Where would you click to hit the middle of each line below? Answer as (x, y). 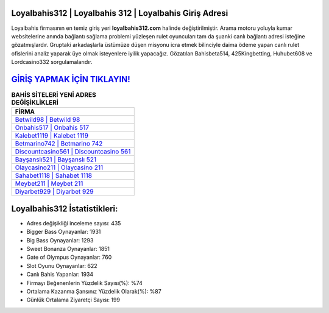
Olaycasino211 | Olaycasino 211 (59, 167)
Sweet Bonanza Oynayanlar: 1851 (68, 249)
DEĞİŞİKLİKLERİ (35, 102)
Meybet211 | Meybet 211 (49, 184)
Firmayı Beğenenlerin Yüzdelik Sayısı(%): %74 (84, 283)
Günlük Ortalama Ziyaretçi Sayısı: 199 (73, 300)
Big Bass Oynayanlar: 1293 (60, 240)
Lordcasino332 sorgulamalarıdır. (52, 62)
